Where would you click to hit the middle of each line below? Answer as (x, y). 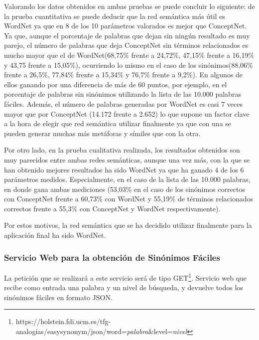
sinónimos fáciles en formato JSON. (58, 297)
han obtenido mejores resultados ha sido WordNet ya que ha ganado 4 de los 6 (124, 169)
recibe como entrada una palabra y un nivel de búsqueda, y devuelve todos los (124, 287)
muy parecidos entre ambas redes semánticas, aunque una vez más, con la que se (127, 159)
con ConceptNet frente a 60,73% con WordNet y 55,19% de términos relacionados (129, 199)
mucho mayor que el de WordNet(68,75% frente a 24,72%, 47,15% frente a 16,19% (129, 55)
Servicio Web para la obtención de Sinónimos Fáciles (112, 257)
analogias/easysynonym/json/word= (71, 331)
